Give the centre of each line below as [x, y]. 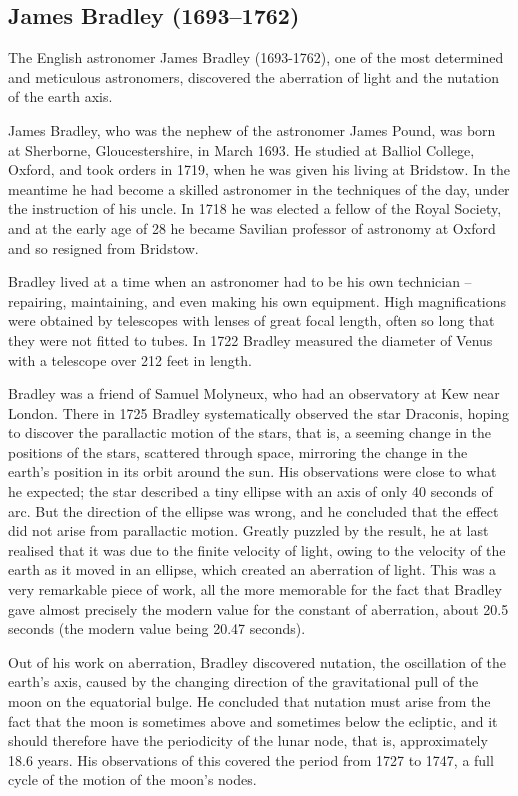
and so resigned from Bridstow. [103, 247]
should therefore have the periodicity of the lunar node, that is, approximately [248, 740]
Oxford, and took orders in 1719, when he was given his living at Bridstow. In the [259, 169]
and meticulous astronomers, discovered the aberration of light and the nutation [253, 76]
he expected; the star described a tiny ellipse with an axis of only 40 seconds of [250, 491]
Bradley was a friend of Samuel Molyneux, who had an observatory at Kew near [254, 393]
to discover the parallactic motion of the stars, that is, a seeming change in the [250, 432]
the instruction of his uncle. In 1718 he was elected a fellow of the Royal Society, [255, 208]
